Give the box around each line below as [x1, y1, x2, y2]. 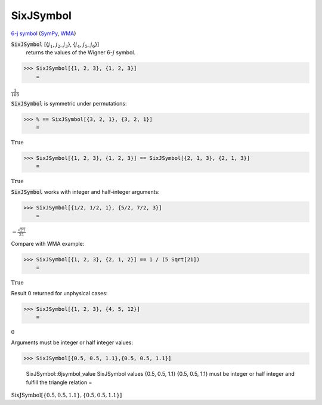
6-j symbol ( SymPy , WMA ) [11, 30, 76, 37]
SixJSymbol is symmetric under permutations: [11, 100, 128, 107]
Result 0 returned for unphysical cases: [11, 289, 108, 296]
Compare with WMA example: [11, 240, 85, 247]
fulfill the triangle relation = [26, 379, 92, 386]
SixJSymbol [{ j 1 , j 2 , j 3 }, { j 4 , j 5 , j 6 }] [11, 41, 100, 49]
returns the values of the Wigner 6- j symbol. [26, 49, 135, 56]
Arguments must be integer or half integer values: [11, 339, 134, 346]
